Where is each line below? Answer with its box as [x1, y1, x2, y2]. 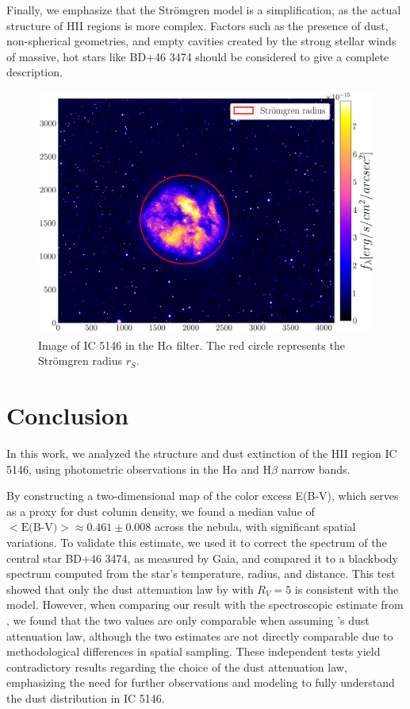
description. [6, 64, 63, 80]
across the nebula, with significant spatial [154, 518, 356, 535]
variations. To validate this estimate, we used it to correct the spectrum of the [6, 534, 387, 550]
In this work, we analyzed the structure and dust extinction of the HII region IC [6, 445, 397, 462]
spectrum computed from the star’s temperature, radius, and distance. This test [6, 565, 396, 582]
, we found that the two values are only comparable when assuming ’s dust [6, 611, 370, 628]
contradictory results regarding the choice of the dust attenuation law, [6, 658, 347, 675]
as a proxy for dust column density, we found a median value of [6, 502, 315, 519]
